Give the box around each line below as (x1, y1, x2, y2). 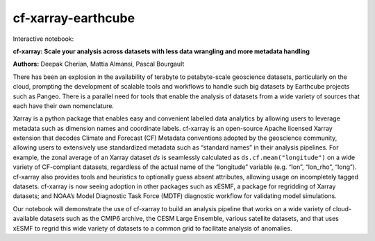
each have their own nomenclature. (12, 101, 115, 110)
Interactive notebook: (12, 35, 74, 43)
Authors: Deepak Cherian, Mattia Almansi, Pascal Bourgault (12, 60, 185, 69)
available (12, 215, 39, 223)
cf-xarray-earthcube (12, 10, 135, 26)
